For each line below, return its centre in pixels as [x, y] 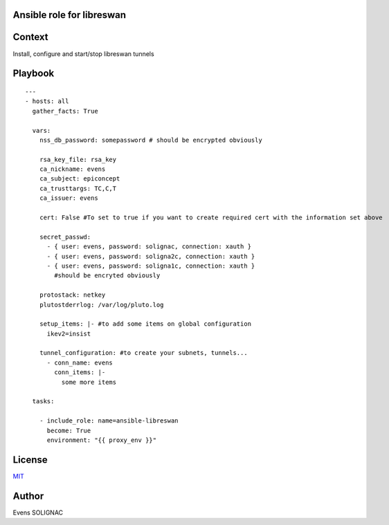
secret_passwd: [65, 237]
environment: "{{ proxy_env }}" [102, 440]
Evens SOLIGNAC [38, 513]
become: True [69, 430]
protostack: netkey [72, 295]
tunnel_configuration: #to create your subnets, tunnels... [144, 353]
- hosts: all [47, 101]
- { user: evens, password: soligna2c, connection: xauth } [151, 256]
